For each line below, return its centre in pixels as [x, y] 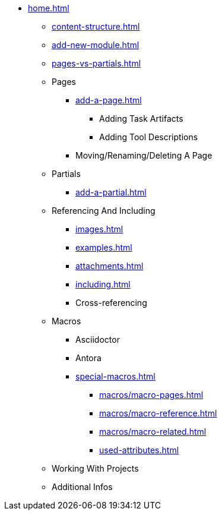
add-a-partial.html [111, 192]
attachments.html [110, 266]
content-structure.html [96, 26]
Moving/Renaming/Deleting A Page [144, 155]
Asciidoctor [98, 339]
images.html [99, 229]
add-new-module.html [96, 45]
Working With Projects [95, 468]
